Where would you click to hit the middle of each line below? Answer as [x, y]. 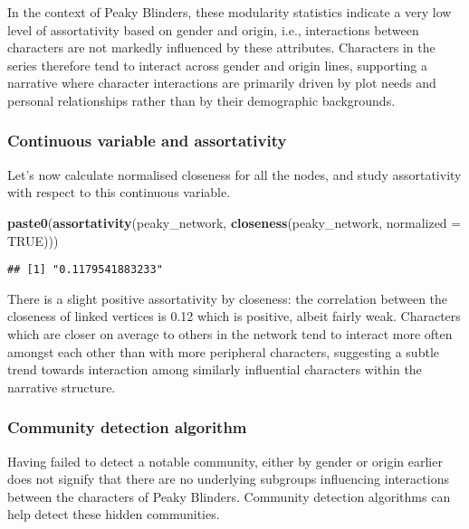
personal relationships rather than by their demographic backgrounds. [201, 100]
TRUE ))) [33, 240]
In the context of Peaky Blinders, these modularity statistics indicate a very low [230, 12]
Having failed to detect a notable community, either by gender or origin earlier [225, 461]
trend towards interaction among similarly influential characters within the [215, 369]
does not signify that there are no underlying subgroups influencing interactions [228, 479]
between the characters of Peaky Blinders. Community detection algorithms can [229, 496]
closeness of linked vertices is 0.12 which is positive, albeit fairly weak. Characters [234, 316]
